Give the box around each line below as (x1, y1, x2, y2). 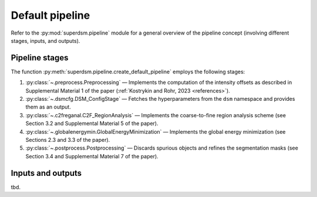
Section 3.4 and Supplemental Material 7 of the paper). (25, 152, 158, 159)
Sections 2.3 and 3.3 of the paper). (25, 136, 110, 143)
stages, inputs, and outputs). (11, 37, 80, 44)
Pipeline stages (11, 53, 69, 63)
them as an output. (25, 103, 72, 111)
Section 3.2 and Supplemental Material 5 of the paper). (25, 120, 158, 127)
